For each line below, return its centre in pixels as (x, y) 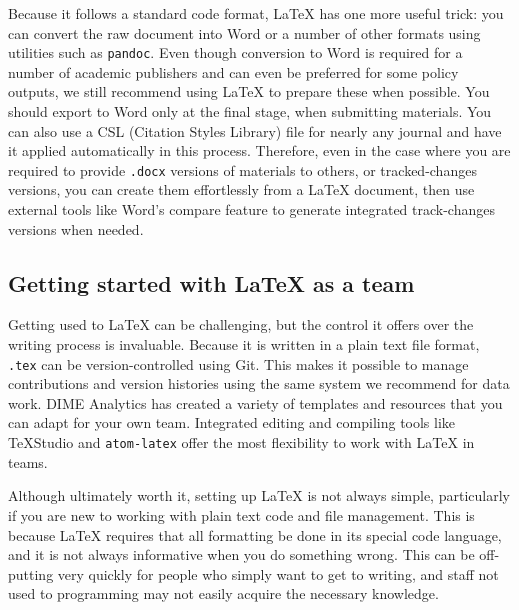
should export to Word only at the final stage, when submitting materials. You (250, 111)
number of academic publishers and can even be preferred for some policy (233, 71)
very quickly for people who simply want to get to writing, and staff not (278, 573)
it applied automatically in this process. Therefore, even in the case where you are (259, 150)
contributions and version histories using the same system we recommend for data (259, 383)
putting (31, 573)
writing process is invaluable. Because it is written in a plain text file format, (244, 344)
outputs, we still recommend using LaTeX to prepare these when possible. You (249, 91)
